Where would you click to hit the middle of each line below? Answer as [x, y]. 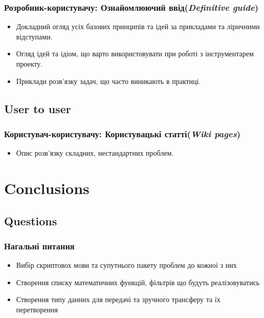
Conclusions [47, 188]
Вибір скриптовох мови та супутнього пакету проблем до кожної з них [126, 265]
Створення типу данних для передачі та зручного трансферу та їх [118, 299]
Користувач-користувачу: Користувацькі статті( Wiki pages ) [122, 133]
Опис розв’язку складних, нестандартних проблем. [95, 153]
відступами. [34, 36]
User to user [38, 108]
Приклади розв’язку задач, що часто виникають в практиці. [108, 81]
